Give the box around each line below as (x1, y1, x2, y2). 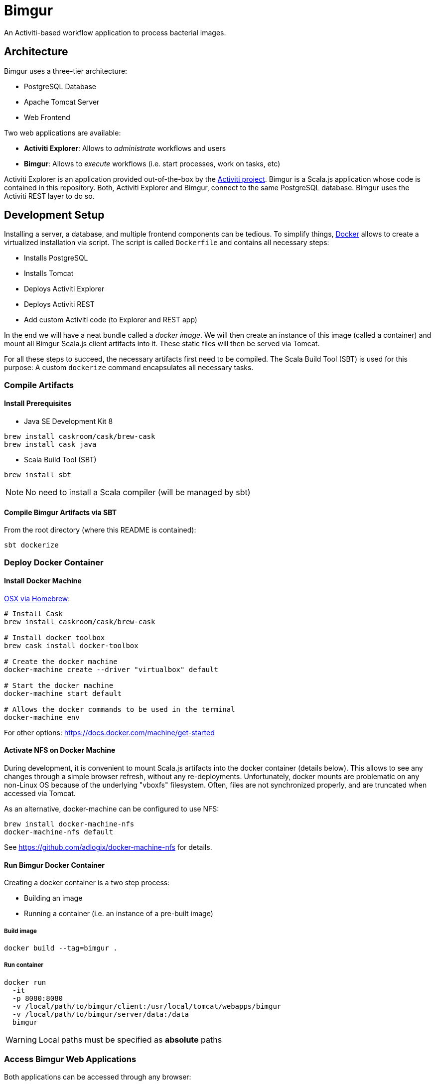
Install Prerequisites (4, 399, 72, 408)
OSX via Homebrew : (4, 594, 70, 603)
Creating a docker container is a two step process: (4, 878, 170, 887)
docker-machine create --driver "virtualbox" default (4, 665, 218, 674)
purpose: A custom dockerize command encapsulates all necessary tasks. (4, 363, 254, 372)
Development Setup (4, 209, 105, 222)
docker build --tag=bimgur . (4, 944, 118, 952)
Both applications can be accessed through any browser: (4, 1072, 191, 1081)
